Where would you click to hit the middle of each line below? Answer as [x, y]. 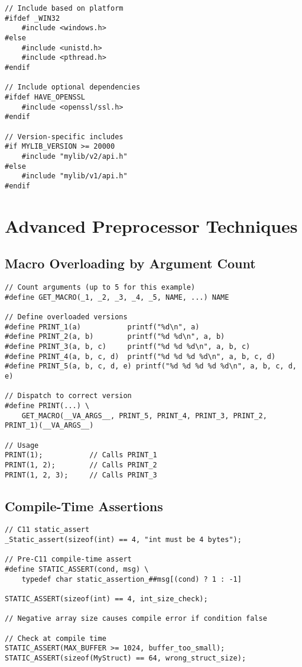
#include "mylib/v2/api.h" [74, 156]
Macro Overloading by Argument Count [130, 263]
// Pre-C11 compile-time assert [68, 559]
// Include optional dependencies [73, 87]
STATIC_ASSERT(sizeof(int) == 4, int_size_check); [106, 599]
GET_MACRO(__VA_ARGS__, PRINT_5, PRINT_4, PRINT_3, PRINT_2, [144, 416]
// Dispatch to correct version [68, 396]
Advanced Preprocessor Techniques [151, 225]
